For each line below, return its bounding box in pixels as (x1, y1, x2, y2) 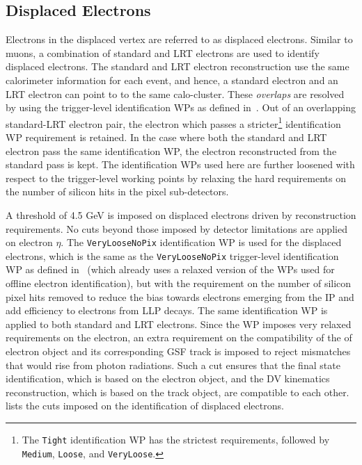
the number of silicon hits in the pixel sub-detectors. (6, 184, 229, 199)
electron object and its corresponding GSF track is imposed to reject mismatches (6, 344, 351, 359)
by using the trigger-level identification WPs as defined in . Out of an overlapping (6, 100, 356, 115)
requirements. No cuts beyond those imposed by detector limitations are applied (6, 221, 347, 236)
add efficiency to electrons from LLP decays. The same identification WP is (6, 303, 328, 318)
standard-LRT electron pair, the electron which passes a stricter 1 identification (6, 114, 341, 131)
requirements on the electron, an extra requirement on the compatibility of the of (6, 330, 352, 345)
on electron (6, 235, 53, 250)
